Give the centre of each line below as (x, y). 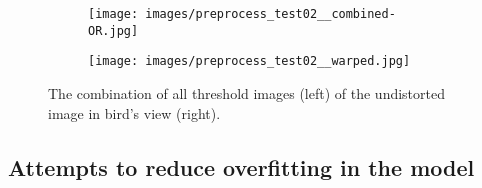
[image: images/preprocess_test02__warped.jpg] (249, 61)
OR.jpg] (113, 30)
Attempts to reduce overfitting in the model (241, 166)
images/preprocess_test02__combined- (270, 14)
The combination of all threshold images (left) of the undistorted (246, 92)
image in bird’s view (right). (134, 112)
